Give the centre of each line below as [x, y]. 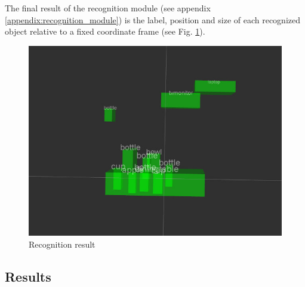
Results [28, 277]
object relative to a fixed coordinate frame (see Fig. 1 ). [105, 31]
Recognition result [62, 244]
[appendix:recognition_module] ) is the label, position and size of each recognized [153, 19]
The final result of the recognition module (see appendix [108, 8]
